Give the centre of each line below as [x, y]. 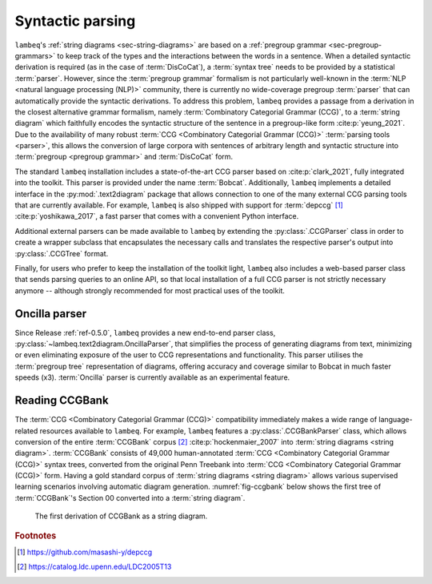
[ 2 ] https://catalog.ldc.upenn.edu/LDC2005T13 [94, 567]
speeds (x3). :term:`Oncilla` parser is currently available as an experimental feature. [152, 377]
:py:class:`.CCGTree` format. [62, 253]
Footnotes [36, 535]
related [26, 431]
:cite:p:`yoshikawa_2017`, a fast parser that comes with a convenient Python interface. [157, 216]
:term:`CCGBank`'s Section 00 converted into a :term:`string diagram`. [130, 497]
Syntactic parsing [75, 21]
